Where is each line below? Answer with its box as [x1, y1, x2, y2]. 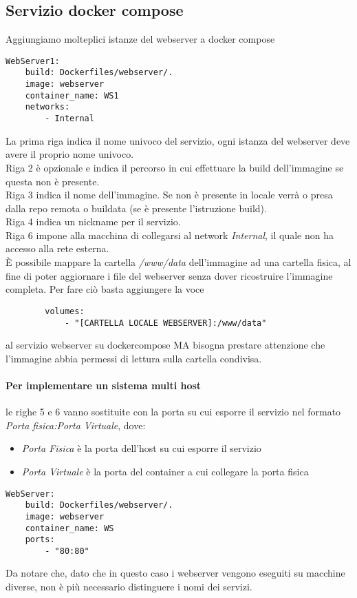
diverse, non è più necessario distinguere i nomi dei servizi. [6, 579, 252, 594]
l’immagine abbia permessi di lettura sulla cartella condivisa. [6, 351, 262, 365]
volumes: [45, 306, 85, 316]
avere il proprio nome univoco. [6, 147, 134, 161]
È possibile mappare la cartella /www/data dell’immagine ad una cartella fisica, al [6, 255, 351, 269]
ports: [25, 535, 55, 545]
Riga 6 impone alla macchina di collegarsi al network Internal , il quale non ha [6, 227, 334, 242]
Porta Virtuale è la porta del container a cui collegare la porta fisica [21, 464, 309, 478]
